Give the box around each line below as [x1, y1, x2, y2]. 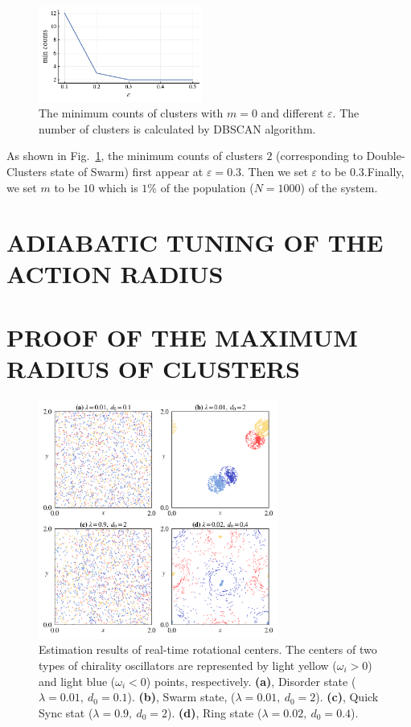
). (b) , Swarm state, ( [127, 688, 236, 705]
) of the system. [300, 179, 378, 195]
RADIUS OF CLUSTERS [6, 352, 300, 385]
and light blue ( [39, 672, 116, 689]
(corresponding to [276, 147, 363, 164]
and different [261, 105, 324, 121]
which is [98, 179, 138, 195]
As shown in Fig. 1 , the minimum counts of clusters [6, 147, 263, 164]
